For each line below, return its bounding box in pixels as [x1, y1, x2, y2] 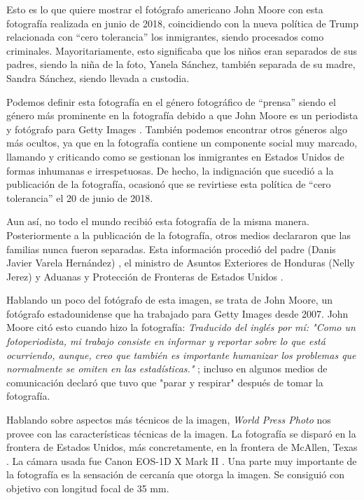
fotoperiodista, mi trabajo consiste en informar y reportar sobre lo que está [6, 334, 325, 349]
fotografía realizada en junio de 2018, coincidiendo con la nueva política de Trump [6, 15, 358, 30]
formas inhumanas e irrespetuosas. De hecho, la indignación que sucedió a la [6, 163, 334, 177]
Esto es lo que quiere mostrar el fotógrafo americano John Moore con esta [6, 2, 323, 16]
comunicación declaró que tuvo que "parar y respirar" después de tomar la [6, 374, 323, 389]
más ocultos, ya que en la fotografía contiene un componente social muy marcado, [6, 135, 358, 150]
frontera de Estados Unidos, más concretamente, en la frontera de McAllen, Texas [6, 440, 358, 454]
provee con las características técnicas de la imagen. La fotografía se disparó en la [6, 426, 356, 440]
